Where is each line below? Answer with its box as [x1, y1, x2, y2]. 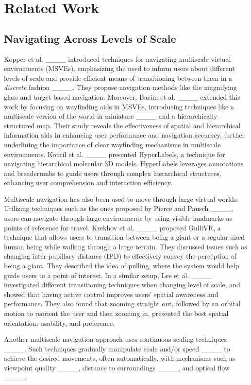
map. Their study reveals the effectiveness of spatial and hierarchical [36, 120, 241, 130]
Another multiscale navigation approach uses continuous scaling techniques [4, 334, 227, 344]
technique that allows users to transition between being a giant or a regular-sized [4, 232, 245, 242]
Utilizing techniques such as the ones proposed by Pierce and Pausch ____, [4, 203, 233, 213]
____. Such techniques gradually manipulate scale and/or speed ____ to [4, 343, 230, 353]
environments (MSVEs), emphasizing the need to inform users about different [4, 63, 235, 73]
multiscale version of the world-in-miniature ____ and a [4, 111, 175, 121]
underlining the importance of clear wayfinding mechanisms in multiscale [4, 139, 221, 149]
